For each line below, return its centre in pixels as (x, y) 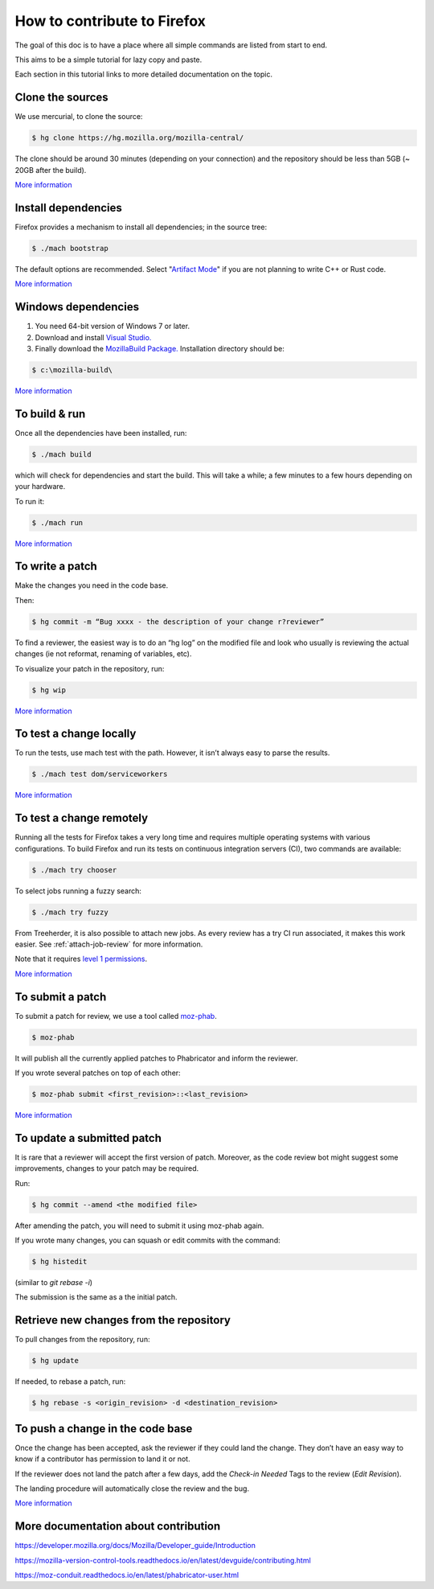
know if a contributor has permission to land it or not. (102, 1459)
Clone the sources (61, 98)
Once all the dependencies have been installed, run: (101, 433)
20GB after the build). (51, 170)
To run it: (30, 501)
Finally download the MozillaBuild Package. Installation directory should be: (160, 348)
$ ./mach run (57, 522)
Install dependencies (68, 208)
